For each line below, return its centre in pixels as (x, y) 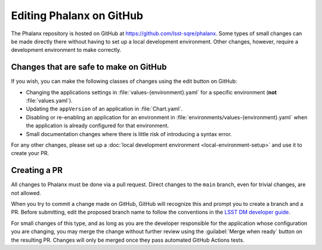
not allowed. (26, 193)
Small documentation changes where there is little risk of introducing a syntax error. (129, 134)
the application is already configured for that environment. (97, 126)
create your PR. (30, 153)
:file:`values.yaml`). (49, 101)
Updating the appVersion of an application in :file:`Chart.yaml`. (104, 109)
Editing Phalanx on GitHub (77, 16)
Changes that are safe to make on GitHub (89, 67)
